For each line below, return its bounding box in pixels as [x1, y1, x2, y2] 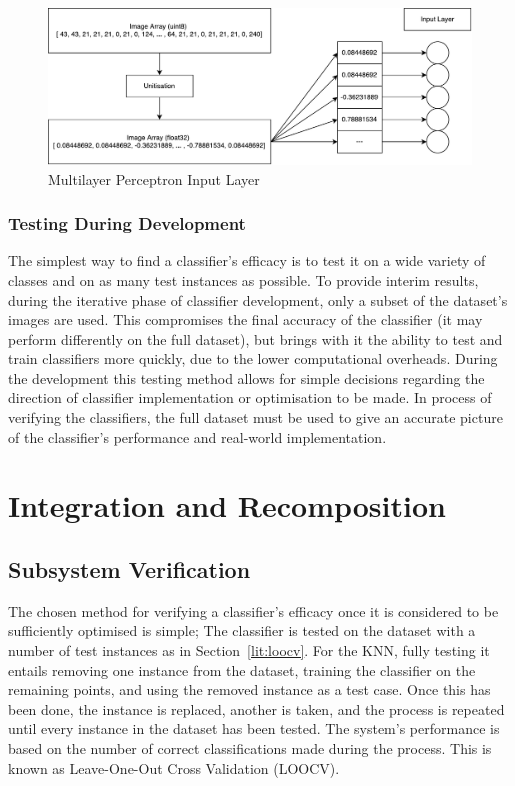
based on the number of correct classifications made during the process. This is [8, 738, 492, 758]
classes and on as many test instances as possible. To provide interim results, [8, 269, 479, 290]
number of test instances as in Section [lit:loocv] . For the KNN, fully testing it [8, 640, 490, 661]
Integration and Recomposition [8, 485, 446, 526]
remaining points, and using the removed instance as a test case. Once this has [8, 679, 491, 700]
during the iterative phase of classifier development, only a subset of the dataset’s [8, 289, 508, 310]
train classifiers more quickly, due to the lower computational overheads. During [8, 348, 498, 369]
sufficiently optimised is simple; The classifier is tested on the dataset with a [8, 620, 476, 641]
